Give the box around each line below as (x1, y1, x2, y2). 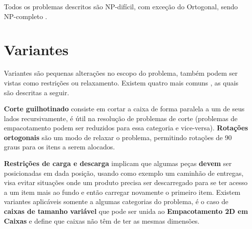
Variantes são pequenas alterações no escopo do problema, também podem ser (4, 68, 238, 78)
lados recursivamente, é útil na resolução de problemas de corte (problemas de (4, 113, 238, 123)
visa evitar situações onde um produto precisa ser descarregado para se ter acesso (4, 177, 248, 187)
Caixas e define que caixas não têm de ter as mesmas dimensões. (4, 215, 200, 226)
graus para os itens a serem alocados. (4, 142, 115, 152)
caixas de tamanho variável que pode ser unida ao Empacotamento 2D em (4, 206, 248, 216)
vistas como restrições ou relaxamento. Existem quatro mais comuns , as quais (4, 77, 239, 87)
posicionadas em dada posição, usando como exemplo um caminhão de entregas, (4, 167, 244, 178)
